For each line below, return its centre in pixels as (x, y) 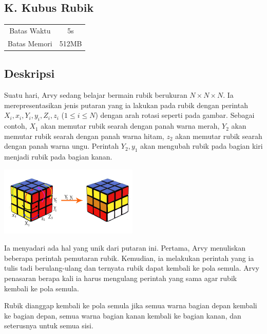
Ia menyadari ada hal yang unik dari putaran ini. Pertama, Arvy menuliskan (125, 248)
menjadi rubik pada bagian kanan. (58, 157)
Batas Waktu (30, 30)
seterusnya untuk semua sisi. (49, 326)
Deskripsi (30, 73)
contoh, (16, 126)
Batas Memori (30, 43)
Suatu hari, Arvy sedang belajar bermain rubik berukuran (96, 95)
